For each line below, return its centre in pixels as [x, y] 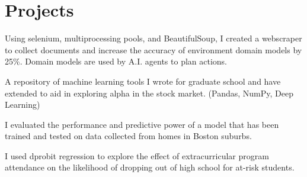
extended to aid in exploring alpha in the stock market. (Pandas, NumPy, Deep [149, 93]
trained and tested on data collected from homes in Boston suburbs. [128, 136]
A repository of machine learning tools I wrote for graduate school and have [143, 81]
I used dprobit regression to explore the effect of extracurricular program [137, 155]
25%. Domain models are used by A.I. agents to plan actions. [116, 61]
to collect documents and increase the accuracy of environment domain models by [153, 49]
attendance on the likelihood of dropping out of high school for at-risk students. [150, 167]
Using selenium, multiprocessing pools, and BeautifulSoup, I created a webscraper [153, 38]
